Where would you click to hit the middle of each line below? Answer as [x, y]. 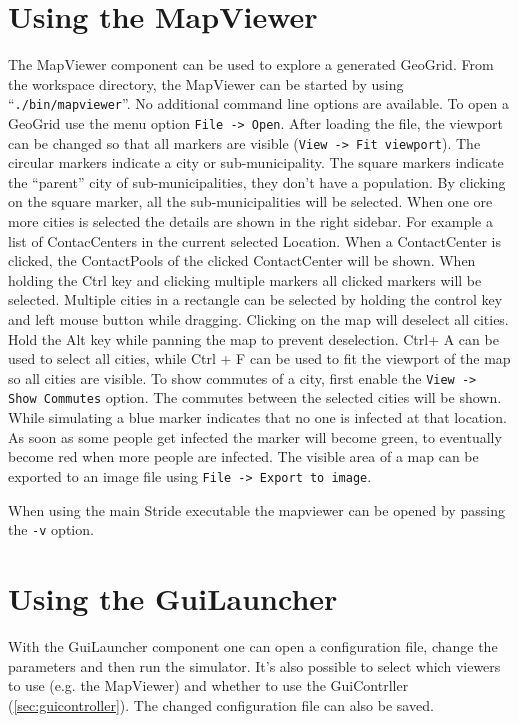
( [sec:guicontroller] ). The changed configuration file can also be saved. [221, 704]
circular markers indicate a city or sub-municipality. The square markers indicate [256, 162]
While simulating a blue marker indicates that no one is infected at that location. [257, 417]
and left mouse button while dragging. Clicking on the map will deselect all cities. [258, 319]
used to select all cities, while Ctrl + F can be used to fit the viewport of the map [259, 358]
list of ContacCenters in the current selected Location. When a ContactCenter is [254, 240]
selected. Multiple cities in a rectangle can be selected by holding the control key [255, 299]
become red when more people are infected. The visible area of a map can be [243, 456]
